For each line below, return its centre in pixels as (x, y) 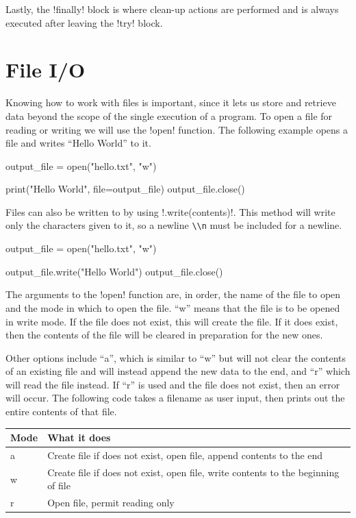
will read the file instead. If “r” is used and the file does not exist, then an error (173, 384)
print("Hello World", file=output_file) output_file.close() (125, 189)
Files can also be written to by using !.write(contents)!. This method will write (170, 211)
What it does (79, 437)
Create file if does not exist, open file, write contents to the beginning (193, 472)
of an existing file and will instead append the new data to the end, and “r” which (178, 371)
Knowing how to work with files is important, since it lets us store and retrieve (171, 102)
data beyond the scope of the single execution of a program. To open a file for (169, 115)
